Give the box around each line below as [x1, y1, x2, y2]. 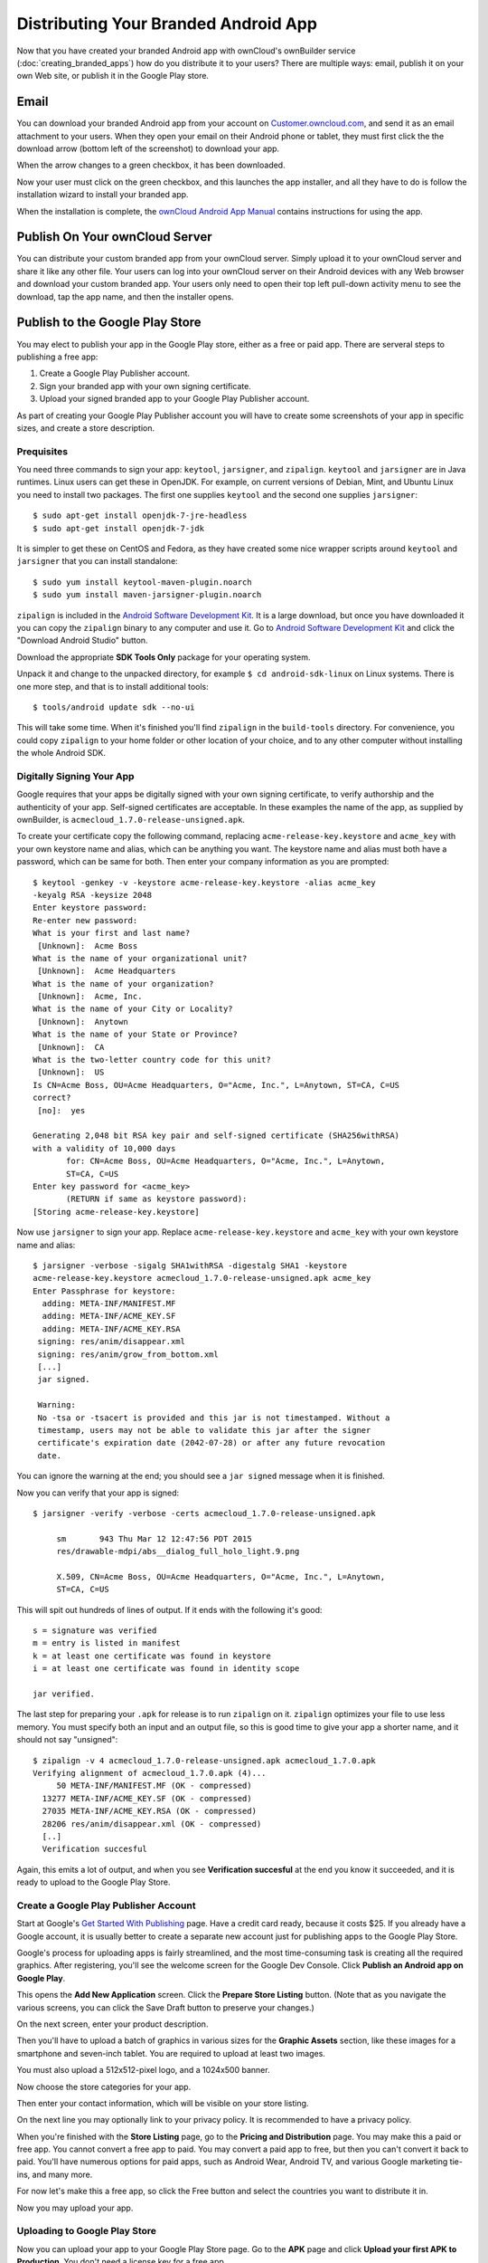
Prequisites [16, 444, 68, 457]
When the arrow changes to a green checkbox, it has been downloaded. [16, 159, 286, 171]
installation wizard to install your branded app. [16, 189, 189, 200]
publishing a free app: [16, 351, 99, 362]
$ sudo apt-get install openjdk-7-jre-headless [33, 511, 248, 520]
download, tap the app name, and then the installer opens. [16, 291, 234, 302]
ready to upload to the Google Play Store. [16, 1876, 171, 1887]
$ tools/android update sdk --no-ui [33, 702, 195, 712]
